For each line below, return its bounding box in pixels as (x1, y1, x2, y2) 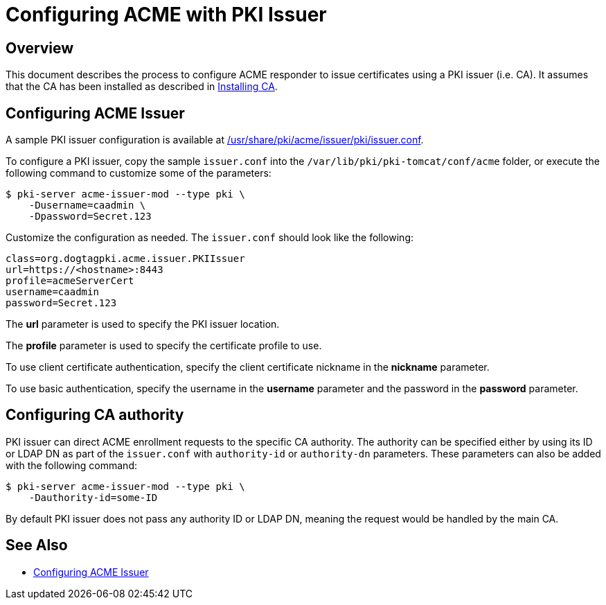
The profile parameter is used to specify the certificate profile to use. (6, 340, 322, 352)
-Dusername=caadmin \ (28, 200, 146, 211)
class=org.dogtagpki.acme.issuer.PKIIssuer (6, 253, 245, 265)
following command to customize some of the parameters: (6, 167, 271, 179)
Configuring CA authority (6, 406, 184, 424)
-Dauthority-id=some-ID (28, 491, 158, 503)
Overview (6, 39, 74, 57)
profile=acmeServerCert (6, 275, 134, 287)
